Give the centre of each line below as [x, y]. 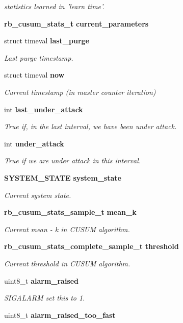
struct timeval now [34, 75]
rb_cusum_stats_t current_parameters [76, 23]
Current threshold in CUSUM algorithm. [67, 263]
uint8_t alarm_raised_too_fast [60, 315]
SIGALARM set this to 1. [45, 298]
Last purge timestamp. [39, 57]
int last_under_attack [44, 109]
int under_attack [34, 143]
